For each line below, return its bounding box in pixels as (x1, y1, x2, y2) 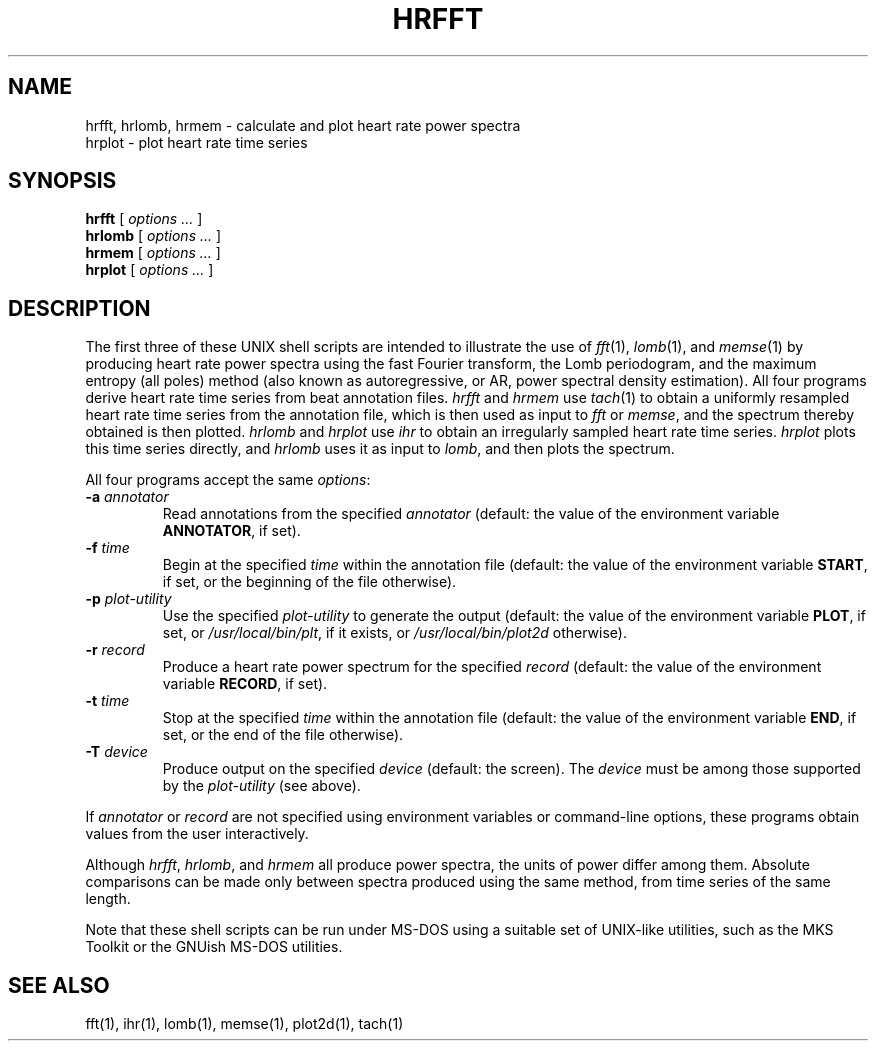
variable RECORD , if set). (162, 675, 328, 693)
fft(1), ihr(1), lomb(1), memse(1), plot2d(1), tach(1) (85, 1015, 404, 1033)
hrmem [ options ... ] (85, 244, 221, 262)
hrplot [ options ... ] (85, 261, 214, 279)
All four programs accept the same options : (85, 471, 371, 489)
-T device (85, 743, 148, 761)
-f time (85, 539, 130, 557)
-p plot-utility (85, 590, 172, 608)
